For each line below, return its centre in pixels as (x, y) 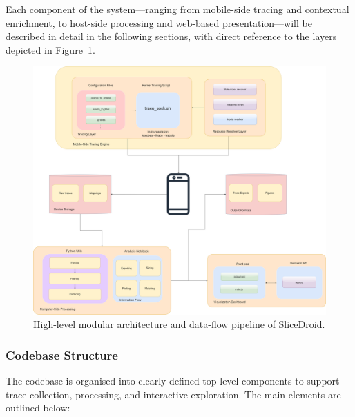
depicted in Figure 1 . (50, 49)
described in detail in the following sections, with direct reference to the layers (171, 36)
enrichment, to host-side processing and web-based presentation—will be (159, 22)
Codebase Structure (62, 355)
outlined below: (38, 408)
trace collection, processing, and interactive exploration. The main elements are (173, 394)
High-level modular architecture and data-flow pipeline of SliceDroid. (179, 324)
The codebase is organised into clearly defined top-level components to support (173, 381)
